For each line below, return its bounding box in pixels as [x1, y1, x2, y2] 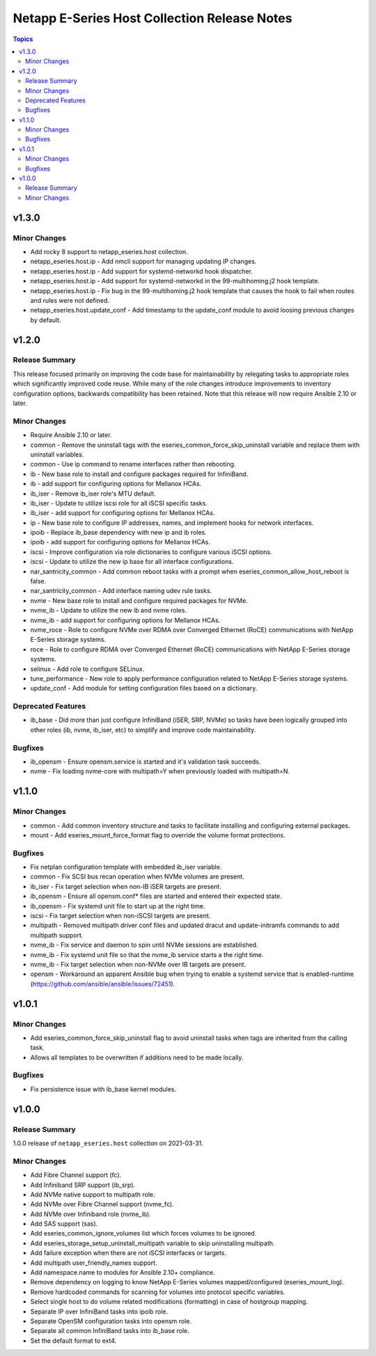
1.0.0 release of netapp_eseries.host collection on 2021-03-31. [13, 1139, 203, 1147]
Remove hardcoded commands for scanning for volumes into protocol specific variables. [30, 1288, 285, 1296]
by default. [30, 315, 62, 324]
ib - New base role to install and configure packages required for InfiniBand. [30, 470, 249, 478]
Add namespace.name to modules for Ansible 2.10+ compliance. [30, 1268, 215, 1277]
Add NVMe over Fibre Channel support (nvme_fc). [30, 1200, 174, 1208]
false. [30, 577, 47, 585]
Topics [13, 35, 33, 43]
